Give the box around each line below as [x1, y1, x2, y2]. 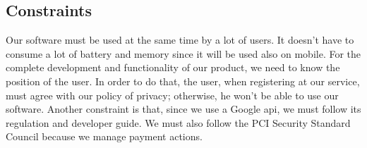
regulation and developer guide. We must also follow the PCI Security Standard [6, 115, 351, 130]
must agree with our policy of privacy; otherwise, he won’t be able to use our [6, 87, 339, 102]
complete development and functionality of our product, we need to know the [6, 60, 340, 75]
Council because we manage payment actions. [6, 129, 203, 144]
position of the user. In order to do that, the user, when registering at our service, [6, 73, 360, 88]
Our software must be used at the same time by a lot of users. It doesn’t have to [6, 32, 354, 47]
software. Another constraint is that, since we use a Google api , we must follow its [6, 101, 361, 116]
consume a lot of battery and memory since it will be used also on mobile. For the [6, 46, 361, 61]
